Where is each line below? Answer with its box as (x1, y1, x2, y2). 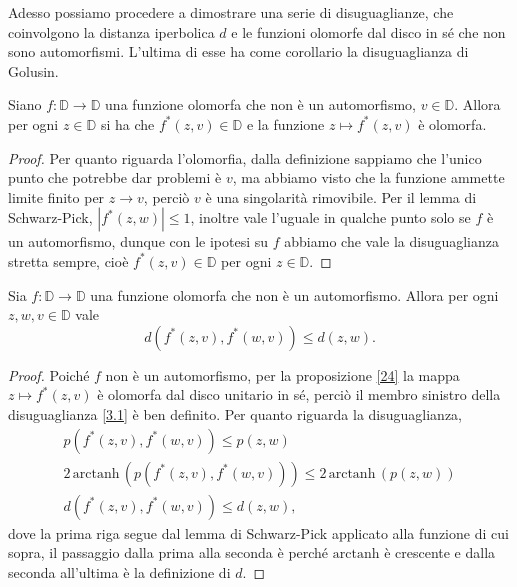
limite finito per (8, 186, 105, 207)
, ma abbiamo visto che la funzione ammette (232, 167, 505, 188)
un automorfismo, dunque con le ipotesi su (8, 231, 269, 252)
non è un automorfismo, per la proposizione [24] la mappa (105, 364, 460, 385)
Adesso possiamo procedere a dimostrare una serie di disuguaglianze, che (8, 2, 454, 22)
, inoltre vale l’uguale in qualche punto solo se (190, 207, 471, 228)
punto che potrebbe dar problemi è (8, 167, 222, 188)
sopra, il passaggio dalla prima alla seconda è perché (8, 542, 329, 563)
